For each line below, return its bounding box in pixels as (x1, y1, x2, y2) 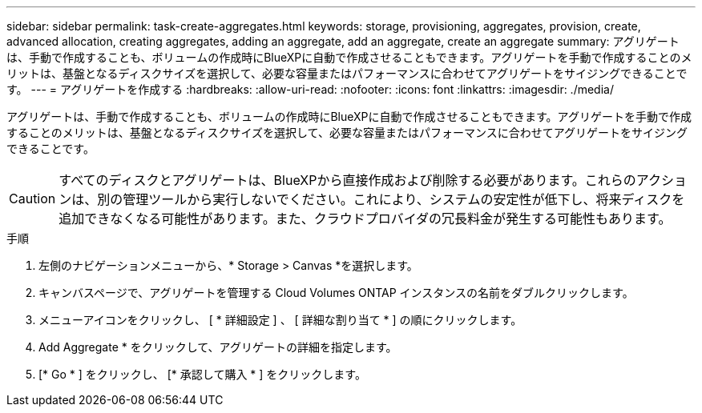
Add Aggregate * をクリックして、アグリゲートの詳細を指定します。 (38, 340, 397, 354)
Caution (9, 190, 56, 206)
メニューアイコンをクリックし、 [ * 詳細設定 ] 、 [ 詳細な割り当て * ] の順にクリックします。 (38, 313, 522, 327)
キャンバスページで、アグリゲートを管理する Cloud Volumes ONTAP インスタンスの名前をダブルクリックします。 (38, 286, 634, 299)
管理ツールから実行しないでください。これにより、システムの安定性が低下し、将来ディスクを (123, 191, 685, 207)
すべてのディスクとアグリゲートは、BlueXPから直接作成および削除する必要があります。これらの (58, 172, 636, 188)
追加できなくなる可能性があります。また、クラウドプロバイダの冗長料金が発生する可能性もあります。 (58, 211, 672, 227)
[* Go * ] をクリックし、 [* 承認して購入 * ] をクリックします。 (38, 367, 366, 381)
